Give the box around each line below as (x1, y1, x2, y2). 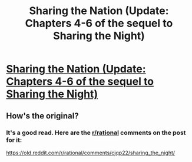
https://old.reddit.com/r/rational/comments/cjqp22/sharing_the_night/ (6, 149, 176, 156)
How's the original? (6, 111, 79, 121)
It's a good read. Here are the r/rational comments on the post (6, 128, 186, 137)
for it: (6, 135, 22, 144)
